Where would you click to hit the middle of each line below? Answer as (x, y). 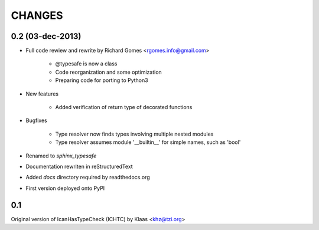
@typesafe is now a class (86, 64)
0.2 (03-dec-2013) (46, 36)
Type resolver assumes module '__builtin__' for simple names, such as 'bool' (148, 142)
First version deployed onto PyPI (65, 188)
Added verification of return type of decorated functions (124, 107)
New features (42, 94)
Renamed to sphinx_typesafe (61, 156)
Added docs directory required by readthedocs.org (88, 178)
